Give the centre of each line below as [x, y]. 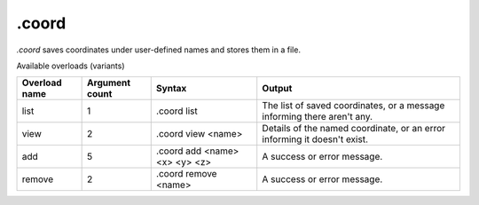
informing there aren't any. [317, 117]
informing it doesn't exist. [315, 139]
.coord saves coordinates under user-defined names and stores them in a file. [159, 50]
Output [277, 89]
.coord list [177, 111]
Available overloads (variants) [71, 66]
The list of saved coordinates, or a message [353, 106]
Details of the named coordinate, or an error [354, 129]
